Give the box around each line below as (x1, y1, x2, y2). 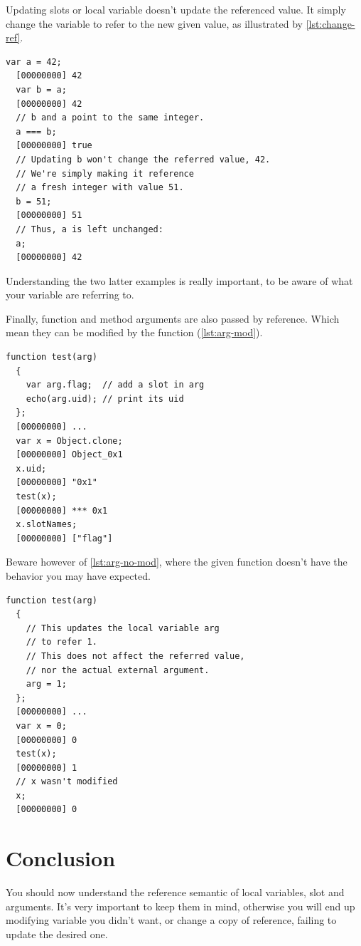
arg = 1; (26, 679, 67, 690)
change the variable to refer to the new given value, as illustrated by (6, 16, 303, 31)
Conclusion (6, 843, 116, 873)
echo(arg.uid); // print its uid (26, 393, 184, 404)
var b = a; (16, 84, 67, 95)
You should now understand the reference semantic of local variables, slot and (6, 885, 345, 900)
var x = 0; (16, 720, 67, 731)
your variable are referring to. (6, 287, 134, 302)
